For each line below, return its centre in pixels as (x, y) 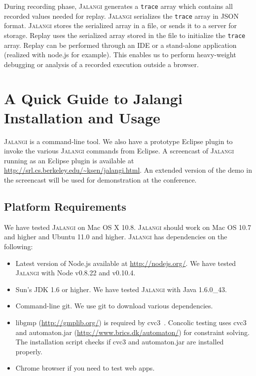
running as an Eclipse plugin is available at (69, 160)
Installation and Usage (82, 117)
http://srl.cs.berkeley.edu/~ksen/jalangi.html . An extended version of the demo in (128, 170)
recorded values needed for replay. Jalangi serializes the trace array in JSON (121, 16)
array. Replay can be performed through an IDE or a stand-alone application (120, 45)
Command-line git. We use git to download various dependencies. (114, 306)
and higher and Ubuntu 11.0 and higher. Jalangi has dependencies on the (116, 237)
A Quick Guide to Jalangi (93, 98)
